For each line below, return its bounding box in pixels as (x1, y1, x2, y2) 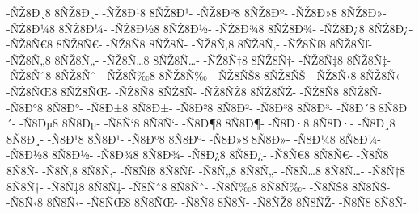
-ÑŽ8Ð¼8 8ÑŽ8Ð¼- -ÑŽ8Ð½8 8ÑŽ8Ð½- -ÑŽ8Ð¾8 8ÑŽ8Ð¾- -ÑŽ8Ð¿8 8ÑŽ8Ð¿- (6, 19, 413, 36)
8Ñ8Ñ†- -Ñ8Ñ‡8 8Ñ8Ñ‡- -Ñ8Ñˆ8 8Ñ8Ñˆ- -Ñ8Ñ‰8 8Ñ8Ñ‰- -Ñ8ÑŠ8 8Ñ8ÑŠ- (6, 177, 391, 194)
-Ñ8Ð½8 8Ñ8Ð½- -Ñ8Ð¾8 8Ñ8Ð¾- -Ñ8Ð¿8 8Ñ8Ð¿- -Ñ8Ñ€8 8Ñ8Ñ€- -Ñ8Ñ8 (6, 146, 389, 163)
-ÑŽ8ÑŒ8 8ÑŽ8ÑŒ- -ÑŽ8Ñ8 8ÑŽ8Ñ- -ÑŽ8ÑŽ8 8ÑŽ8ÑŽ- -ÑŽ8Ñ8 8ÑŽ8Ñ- (6, 82, 382, 99)
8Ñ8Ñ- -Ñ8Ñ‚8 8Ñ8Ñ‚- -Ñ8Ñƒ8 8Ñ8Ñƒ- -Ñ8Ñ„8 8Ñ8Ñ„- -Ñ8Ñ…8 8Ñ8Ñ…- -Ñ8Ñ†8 (6, 161, 406, 178)
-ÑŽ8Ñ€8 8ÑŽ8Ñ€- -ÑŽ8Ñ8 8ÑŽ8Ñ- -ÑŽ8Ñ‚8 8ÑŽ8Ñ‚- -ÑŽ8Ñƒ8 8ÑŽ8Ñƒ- (6, 35, 373, 52)
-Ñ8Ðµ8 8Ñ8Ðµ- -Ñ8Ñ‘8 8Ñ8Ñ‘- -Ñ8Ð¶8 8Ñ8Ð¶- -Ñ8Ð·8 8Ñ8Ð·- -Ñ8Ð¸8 (19, 115, 396, 132)
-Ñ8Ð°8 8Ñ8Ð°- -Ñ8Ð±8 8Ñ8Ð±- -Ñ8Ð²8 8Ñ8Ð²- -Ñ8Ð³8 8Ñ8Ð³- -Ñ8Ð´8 (6, 98, 375, 115)
